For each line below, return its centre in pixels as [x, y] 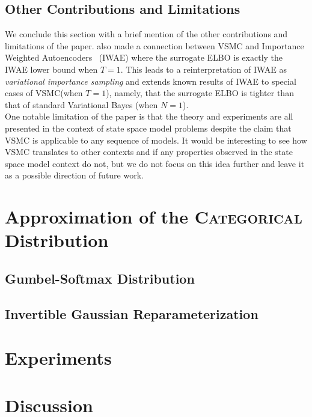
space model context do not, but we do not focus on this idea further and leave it [155, 163]
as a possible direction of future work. [74, 175]
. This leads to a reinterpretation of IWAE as [204, 69]
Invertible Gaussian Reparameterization [132, 313]
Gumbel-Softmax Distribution [100, 278]
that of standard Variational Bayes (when [81, 104]
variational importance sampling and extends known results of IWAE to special [151, 81]
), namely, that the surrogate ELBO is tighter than [200, 93]
